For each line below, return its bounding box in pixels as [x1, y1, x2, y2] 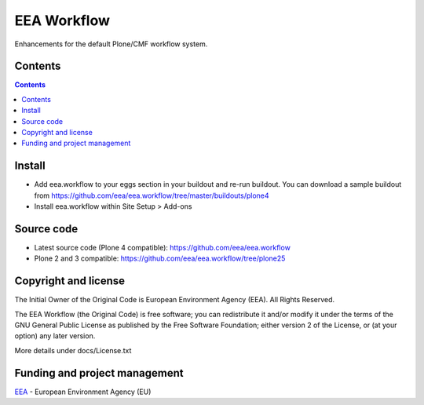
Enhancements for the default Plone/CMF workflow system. [14, 39, 208, 49]
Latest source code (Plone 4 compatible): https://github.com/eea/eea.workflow [34, 243, 291, 252]
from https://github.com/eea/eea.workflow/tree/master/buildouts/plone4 [34, 191, 270, 200]
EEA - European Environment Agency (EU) [14, 387, 152, 396]
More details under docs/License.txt [14, 345, 132, 355]
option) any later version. [14, 331, 96, 341]
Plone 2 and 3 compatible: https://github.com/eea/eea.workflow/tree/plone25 [34, 254, 286, 263]
